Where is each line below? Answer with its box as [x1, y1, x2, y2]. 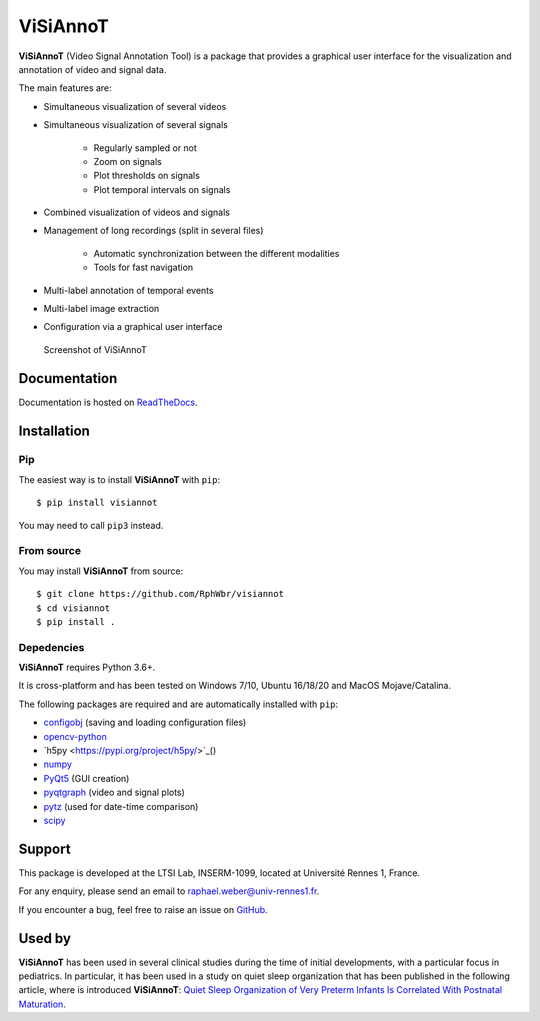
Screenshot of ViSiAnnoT [43, 343, 147, 355]
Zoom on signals [93, 155, 162, 167]
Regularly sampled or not [93, 141, 197, 154]
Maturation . [18, 998, 67, 1010]
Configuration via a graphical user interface [43, 321, 223, 333]
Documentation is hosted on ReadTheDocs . [18, 396, 199, 408]
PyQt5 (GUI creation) [43, 772, 130, 784]
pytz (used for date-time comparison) [43, 800, 199, 812]
